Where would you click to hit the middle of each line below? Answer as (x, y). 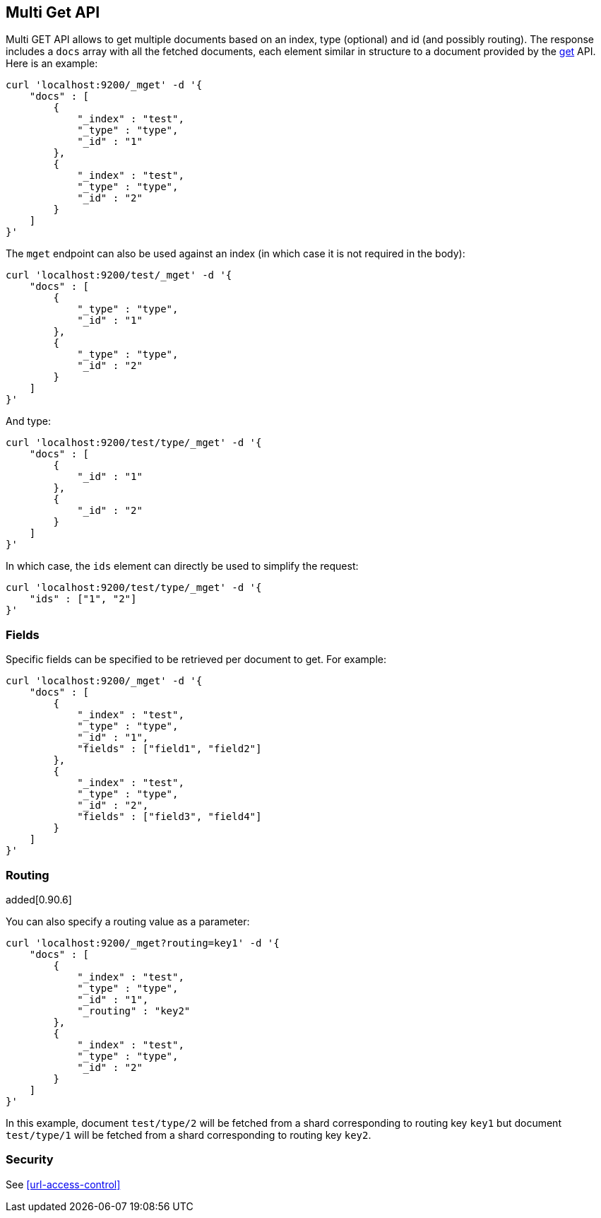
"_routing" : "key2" (134, 1011)
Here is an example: (52, 64)
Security (30, 1160)
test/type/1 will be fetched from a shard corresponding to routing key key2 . (189, 1135)
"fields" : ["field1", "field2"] (169, 749)
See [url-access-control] (63, 1184)
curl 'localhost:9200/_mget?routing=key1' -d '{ (143, 943)
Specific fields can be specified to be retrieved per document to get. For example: (196, 660)
